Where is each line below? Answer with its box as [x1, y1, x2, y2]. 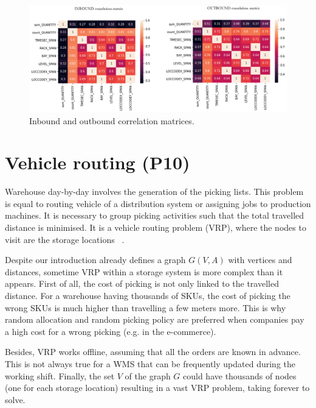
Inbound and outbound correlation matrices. [29, 114, 194, 127]
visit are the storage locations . [5, 233, 125, 245]
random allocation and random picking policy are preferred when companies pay [5, 313, 304, 326]
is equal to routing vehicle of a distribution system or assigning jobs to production [5, 197, 311, 209]
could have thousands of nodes [183, 369, 297, 382]
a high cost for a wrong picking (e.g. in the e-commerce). [5, 325, 216, 337]
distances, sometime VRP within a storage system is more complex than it [5, 265, 283, 278]
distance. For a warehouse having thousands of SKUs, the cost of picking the [5, 289, 290, 302]
